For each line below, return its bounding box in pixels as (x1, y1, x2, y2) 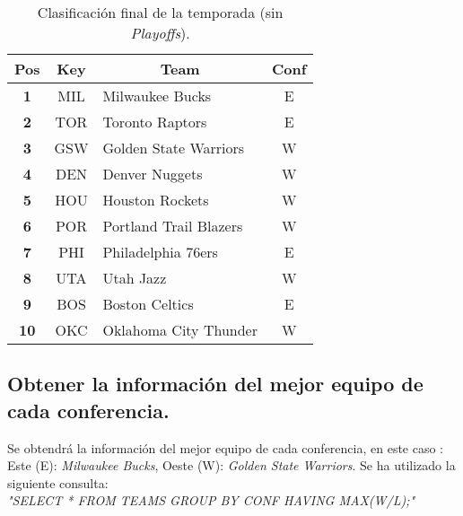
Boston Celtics (102, 293, 194, 314)
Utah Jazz (102, 267, 167, 288)
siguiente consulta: (7, 473, 109, 492)
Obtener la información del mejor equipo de (7, 370, 424, 398)
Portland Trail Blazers (102, 215, 243, 236)
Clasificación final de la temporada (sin (37, 2, 284, 22)
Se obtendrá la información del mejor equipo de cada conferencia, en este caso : (7, 438, 444, 457)
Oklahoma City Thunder (102, 319, 258, 340)
